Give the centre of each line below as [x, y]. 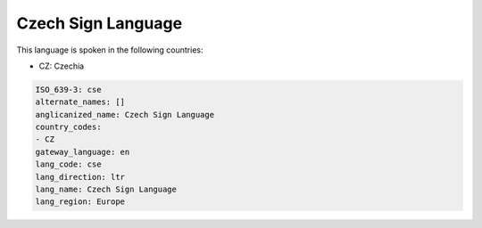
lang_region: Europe [80, 202]
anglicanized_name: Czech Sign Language [125, 114]
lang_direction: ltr [80, 177]
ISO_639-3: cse [68, 90]
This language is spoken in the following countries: [110, 50]
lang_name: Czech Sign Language [106, 190]
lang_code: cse [68, 164]
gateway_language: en [83, 152]
